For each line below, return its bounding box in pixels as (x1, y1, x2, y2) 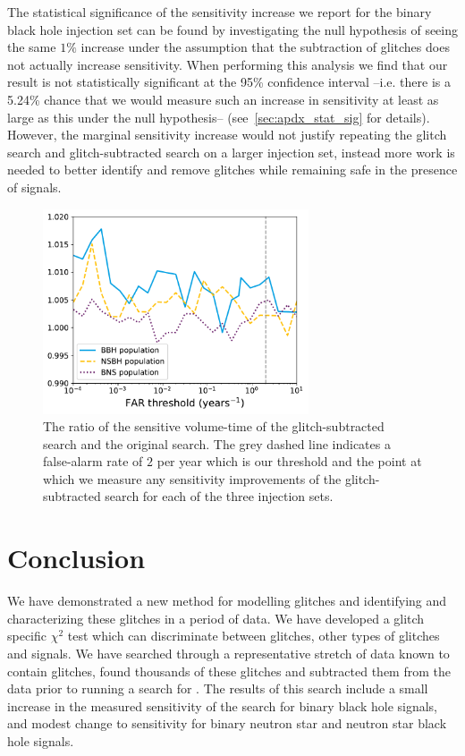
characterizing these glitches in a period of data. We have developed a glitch (7, 608, 425, 627)
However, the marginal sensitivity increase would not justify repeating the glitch (7, 125, 447, 144)
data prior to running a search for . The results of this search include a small (7, 679, 428, 698)
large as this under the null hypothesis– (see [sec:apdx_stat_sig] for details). (7, 107, 430, 126)
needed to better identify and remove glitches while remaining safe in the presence (7, 160, 458, 179)
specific (7, 626, 47, 645)
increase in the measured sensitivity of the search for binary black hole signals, (7, 696, 437, 715)
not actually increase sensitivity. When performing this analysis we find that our (7, 55, 448, 73)
